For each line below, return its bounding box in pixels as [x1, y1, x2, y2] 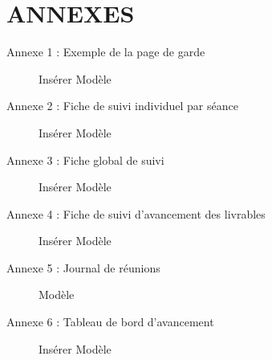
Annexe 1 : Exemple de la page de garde [6, 43, 205, 60]
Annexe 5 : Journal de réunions [6, 259, 160, 276]
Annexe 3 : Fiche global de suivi [6, 151, 164, 168]
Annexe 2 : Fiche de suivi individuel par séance [6, 97, 238, 114]
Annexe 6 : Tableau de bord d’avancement [6, 313, 214, 330]
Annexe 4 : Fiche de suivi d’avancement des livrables [6, 205, 266, 222]
